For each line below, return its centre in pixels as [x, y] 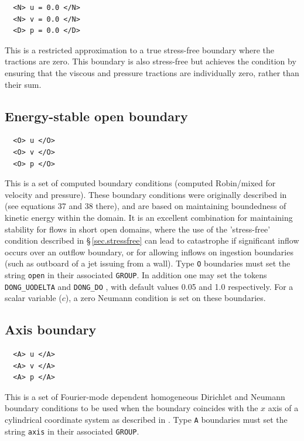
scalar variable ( [33, 298]
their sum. [23, 84]
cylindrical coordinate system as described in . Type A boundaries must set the [146, 420]
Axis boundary [51, 329]
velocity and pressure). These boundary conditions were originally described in [146, 194]
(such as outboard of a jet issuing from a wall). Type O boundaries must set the [148, 263]
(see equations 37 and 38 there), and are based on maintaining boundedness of [146, 206]
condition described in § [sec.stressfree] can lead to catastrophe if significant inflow [152, 240]
